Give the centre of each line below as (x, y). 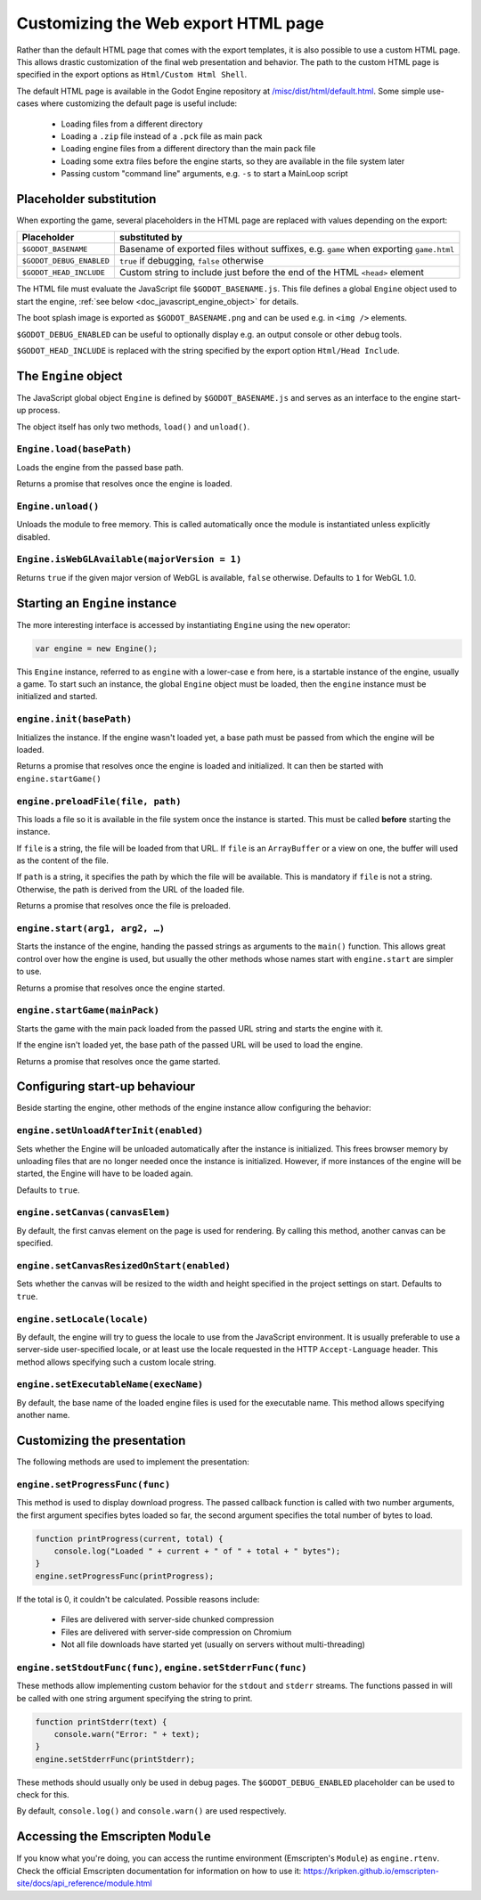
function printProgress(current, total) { (129, 1538)
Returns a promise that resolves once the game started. (118, 1061)
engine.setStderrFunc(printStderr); (115, 1759)
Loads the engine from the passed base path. (100, 467)
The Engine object (69, 375)
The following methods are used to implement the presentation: (133, 1462)
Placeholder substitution (86, 199)
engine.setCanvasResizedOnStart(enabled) (124, 1266)
